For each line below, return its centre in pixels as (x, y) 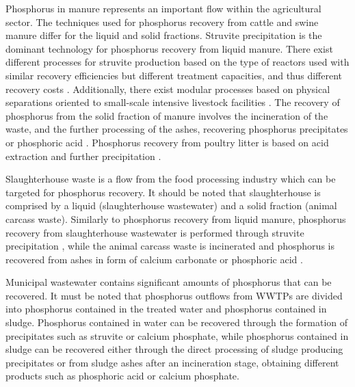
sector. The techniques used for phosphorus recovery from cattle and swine (162, 22)
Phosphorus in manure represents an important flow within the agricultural (163, 8)
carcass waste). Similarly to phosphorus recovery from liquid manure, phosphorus (176, 218)
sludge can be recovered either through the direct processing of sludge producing (174, 349)
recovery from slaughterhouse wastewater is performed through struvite (155, 232)
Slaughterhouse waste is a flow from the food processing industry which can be (171, 179)
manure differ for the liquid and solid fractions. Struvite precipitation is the (164, 35)
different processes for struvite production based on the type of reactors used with (177, 62)
